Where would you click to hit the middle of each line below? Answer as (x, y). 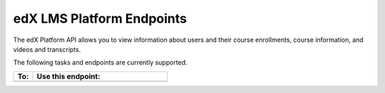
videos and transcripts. (47, 49)
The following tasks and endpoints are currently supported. (101, 62)
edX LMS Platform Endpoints (100, 18)
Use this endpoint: (68, 76)
